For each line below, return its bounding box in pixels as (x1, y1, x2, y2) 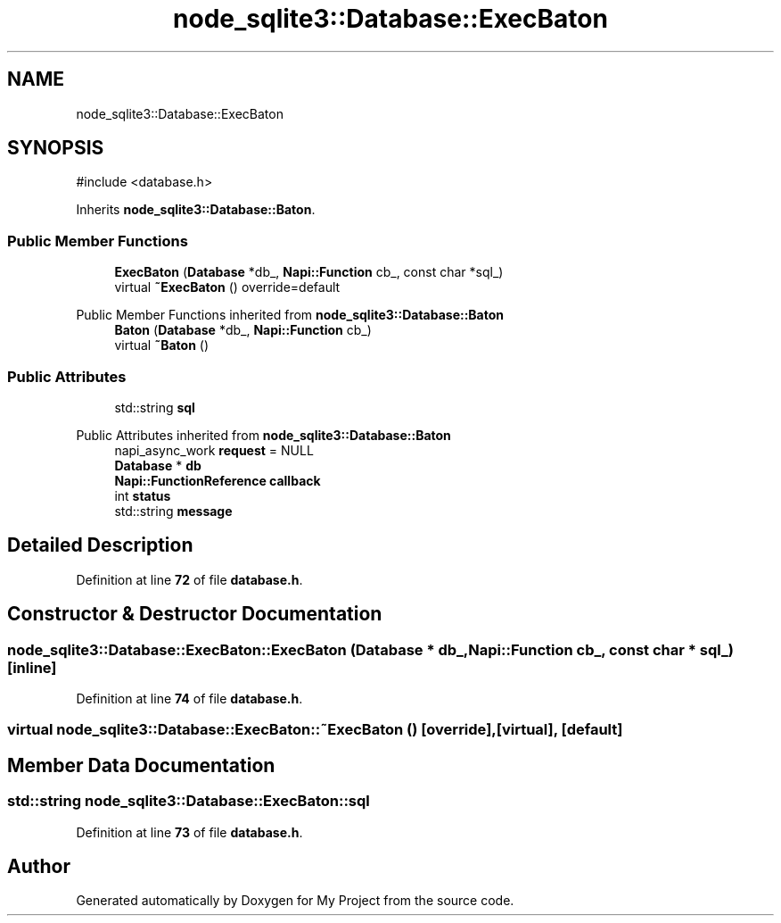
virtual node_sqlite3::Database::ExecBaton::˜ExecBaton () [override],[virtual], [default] (7, 720, 623, 739)
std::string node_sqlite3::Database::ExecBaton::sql (7, 792, 370, 811)
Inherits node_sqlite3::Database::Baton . (76, 202, 316, 218)
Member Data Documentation (7, 753, 275, 777)
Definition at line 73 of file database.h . (76, 824, 303, 840)
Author (7, 855, 70, 878)
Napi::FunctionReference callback (114, 472, 321, 488)
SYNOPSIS (7, 137, 104, 160)
